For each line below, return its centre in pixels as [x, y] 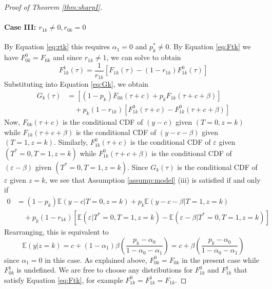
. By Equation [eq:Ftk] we [210, 46]
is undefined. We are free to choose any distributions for [105, 270]
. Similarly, [71, 142]
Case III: [20, 27]
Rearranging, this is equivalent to [56, 231]
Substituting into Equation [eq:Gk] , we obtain [76, 84]
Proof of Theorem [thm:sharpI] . [53, 7]
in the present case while [220, 259]
